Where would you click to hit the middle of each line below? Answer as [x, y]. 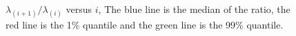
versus [79, 9]
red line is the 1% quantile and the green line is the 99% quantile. [145, 25]
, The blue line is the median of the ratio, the [194, 9]
